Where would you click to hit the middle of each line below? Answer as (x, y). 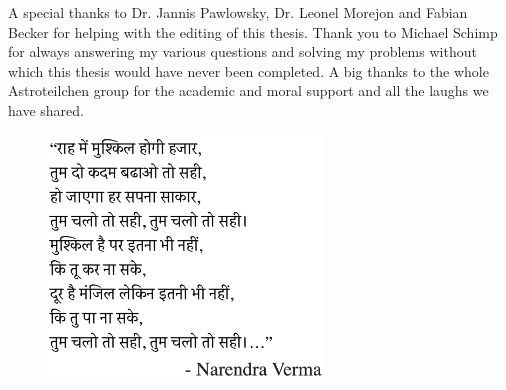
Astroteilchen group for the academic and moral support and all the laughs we (248, 90)
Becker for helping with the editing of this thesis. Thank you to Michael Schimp (253, 31)
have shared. (46, 109)
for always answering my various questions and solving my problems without (242, 51)
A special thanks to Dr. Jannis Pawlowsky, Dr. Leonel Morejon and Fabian (238, 12)
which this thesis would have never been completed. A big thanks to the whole (248, 70)
